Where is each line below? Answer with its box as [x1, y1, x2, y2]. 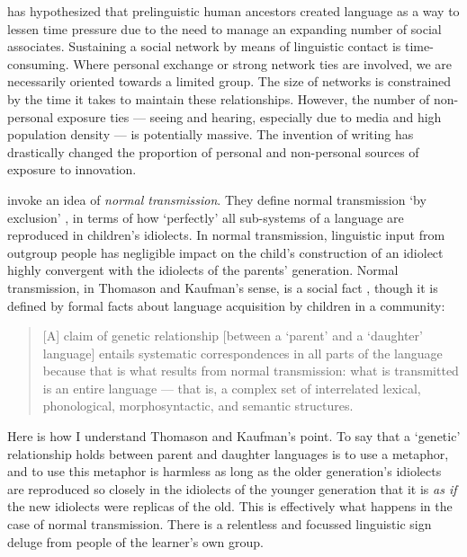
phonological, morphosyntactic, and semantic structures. [42, 396, 354, 415]
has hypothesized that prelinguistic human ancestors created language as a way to [7, 2, 460, 20]
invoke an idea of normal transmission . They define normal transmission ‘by [7, 190, 427, 208]
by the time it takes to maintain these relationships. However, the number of [7, 89, 430, 108]
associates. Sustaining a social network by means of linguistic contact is [7, 37, 401, 56]
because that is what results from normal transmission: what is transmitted [42, 361, 459, 380]
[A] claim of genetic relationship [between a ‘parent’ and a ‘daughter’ [42, 326, 423, 345]
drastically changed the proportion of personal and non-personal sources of [7, 142, 419, 161]
